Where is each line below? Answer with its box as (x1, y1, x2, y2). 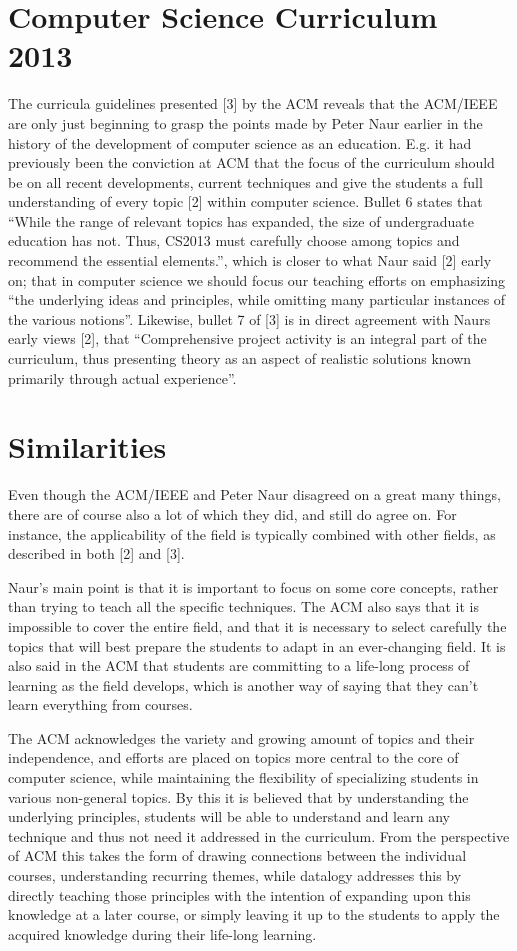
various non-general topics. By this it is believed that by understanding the (8, 786, 469, 807)
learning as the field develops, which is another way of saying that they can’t (8, 674, 479, 695)
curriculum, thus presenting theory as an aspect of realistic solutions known (8, 348, 472, 369)
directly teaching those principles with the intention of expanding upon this (8, 884, 471, 905)
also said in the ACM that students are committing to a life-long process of (8, 655, 470, 676)
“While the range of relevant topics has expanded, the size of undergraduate (8, 210, 474, 231)
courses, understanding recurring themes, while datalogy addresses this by (8, 865, 462, 886)
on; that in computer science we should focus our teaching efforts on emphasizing (8, 269, 506, 290)
